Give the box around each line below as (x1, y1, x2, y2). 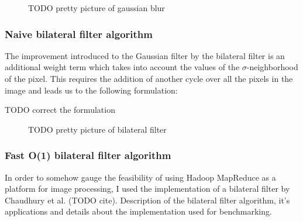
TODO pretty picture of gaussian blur (28, 2, 165, 13)
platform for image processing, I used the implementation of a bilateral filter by (5, 182, 290, 195)
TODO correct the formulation (5, 103, 115, 116)
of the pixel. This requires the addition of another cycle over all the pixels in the (5, 72, 293, 84)
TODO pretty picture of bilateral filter (28, 123, 167, 135)
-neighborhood (246, 61, 298, 73)
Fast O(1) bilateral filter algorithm (5, 148, 171, 163)
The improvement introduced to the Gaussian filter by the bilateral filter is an (5, 49, 285, 61)
